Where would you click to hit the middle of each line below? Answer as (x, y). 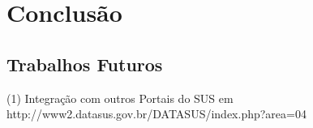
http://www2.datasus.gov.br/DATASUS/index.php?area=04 (156, 114)
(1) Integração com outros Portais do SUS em (120, 98)
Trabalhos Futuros (85, 64)
